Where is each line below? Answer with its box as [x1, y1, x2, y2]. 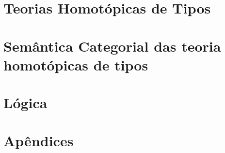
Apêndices [3, 130, 74, 150]
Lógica [3, 93, 48, 112]
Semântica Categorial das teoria [3, 36, 221, 56]
